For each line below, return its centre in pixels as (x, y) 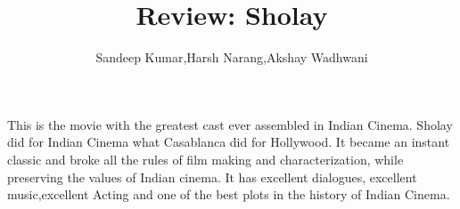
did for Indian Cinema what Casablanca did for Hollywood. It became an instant (229, 142)
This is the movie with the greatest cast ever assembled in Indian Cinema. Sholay (230, 124)
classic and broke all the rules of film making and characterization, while (205, 159)
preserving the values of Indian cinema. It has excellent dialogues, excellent (212, 177)
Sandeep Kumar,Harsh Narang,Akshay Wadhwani (232, 57)
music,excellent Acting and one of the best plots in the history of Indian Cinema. (229, 194)
